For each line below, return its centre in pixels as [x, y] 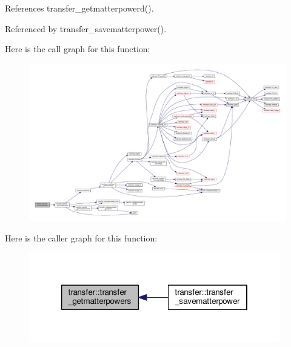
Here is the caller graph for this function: [81, 238]
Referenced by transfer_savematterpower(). [86, 28]
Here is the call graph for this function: [78, 49]
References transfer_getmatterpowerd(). [79, 8]
